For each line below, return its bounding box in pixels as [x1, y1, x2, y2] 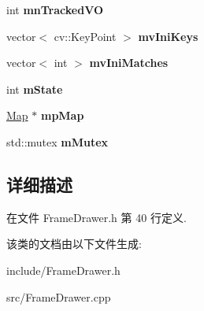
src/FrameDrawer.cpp [6, 288, 111, 305]
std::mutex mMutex [6, 133, 109, 150]
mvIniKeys [138, 28, 198, 44]
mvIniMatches [89, 54, 169, 71]
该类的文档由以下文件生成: [6, 235, 142, 252]
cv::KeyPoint [54, 28, 117, 44]
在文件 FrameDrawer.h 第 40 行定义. [6, 209, 187, 225]
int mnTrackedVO [6, 2, 103, 17]
